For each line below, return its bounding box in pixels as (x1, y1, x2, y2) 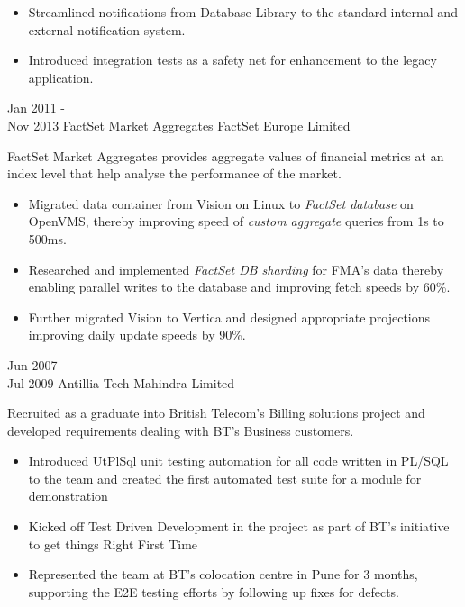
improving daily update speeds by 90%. (28, 325, 246, 344)
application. (28, 68, 94, 86)
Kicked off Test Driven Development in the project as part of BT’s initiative (28, 517, 450, 536)
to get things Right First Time (28, 534, 198, 553)
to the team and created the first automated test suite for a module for (28, 468, 422, 487)
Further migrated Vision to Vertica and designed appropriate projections (28, 307, 431, 326)
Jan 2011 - (7, 98, 65, 117)
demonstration (28, 486, 108, 505)
